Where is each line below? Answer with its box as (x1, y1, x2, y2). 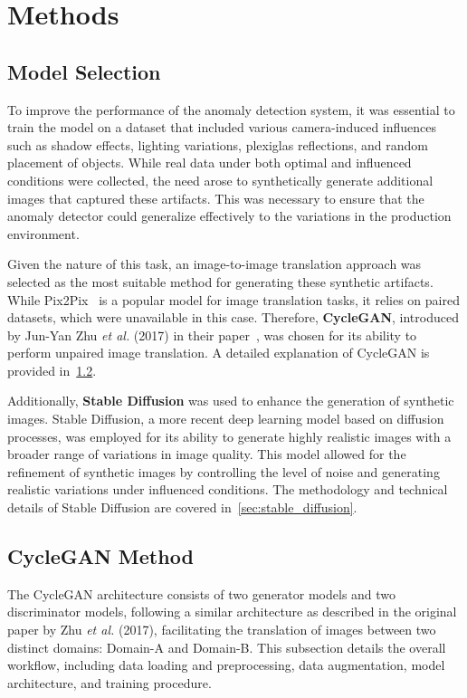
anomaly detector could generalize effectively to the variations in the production (7, 206, 452, 225)
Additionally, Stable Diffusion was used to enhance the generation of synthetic (7, 391, 454, 410)
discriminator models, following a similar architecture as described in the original (7, 602, 457, 621)
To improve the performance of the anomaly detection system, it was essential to (7, 100, 455, 119)
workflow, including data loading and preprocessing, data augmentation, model (7, 655, 445, 674)
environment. (7, 224, 80, 243)
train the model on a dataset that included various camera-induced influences (7, 118, 437, 137)
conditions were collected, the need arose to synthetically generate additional (7, 170, 434, 189)
